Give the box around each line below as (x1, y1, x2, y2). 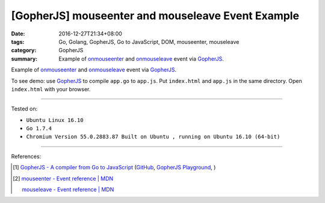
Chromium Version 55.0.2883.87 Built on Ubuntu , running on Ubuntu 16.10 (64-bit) (26, 133, 280, 141)
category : (11, 47, 37, 54)
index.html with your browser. (11, 85, 91, 92)
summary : (11, 55, 38, 62)
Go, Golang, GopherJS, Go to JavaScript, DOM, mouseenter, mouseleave (58, 38, 240, 45)
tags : (11, 38, 25, 45)
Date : (11, 30, 25, 37)
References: (11, 153, 42, 160)
